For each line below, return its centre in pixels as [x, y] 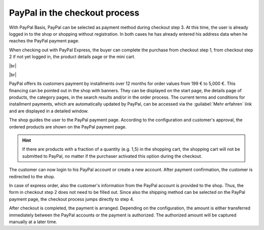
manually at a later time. [33, 222]
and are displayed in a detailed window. [49, 111]
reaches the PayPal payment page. [44, 41]
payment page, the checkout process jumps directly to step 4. [72, 199]
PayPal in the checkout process [74, 13]
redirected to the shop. [32, 176]
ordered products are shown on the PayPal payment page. [68, 126]
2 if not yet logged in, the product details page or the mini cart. [72, 57]
